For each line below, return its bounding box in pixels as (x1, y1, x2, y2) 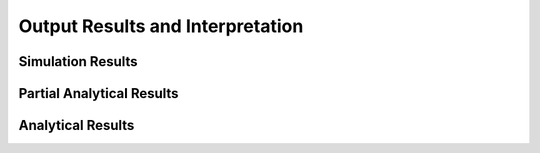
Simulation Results (18, 53, 139, 70)
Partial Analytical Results (18, 85, 179, 102)
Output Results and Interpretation (18, 15, 304, 37)
